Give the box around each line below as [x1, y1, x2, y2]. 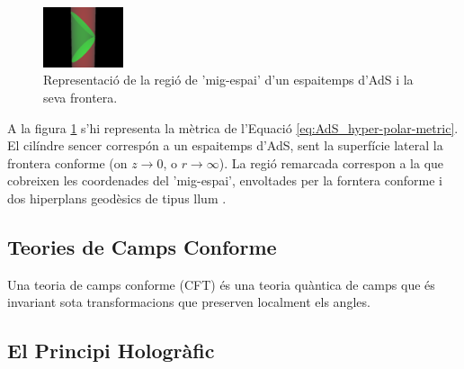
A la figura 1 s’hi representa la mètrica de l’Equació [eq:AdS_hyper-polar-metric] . [7, 118, 459, 137]
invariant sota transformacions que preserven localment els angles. [7, 292, 370, 311]
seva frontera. [43, 87, 118, 106]
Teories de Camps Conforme [7, 232, 277, 260]
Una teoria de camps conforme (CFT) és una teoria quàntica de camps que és [7, 274, 435, 293]
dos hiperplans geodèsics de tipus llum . [7, 188, 227, 207]
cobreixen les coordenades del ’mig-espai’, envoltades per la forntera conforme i [7, 171, 442, 190]
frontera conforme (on [7, 153, 128, 172]
